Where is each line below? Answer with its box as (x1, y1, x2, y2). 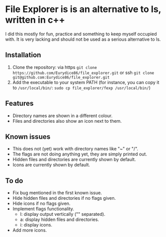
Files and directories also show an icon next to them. (12, 118, 122, 124)
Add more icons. (12, 227, 47, 233)
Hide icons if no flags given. (12, 200, 71, 207)
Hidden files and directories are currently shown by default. (12, 156, 136, 163)
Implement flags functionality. (12, 206, 74, 212)
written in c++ (5, 14, 65, 26)
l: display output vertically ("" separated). (20, 211, 106, 217)
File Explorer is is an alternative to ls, (5, 4, 161, 15)
